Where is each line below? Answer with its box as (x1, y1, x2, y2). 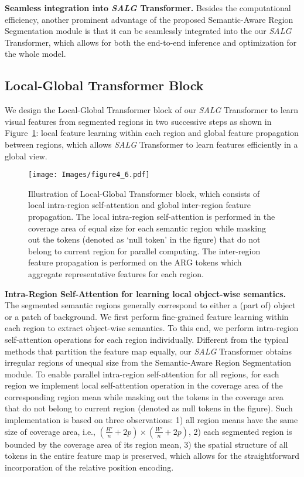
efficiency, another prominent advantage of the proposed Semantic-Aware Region (5, 13, 293, 25)
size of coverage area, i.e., (5, 425, 95, 437)
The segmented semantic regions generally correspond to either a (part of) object (5, 299, 296, 311)
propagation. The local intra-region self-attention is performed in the (28, 210, 275, 222)
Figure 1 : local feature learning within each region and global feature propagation (5, 127, 299, 139)
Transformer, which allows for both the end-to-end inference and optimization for (5, 36, 297, 48)
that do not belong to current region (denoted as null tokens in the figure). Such (5, 402, 293, 414)
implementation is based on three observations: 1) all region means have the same (5, 414, 298, 426)
